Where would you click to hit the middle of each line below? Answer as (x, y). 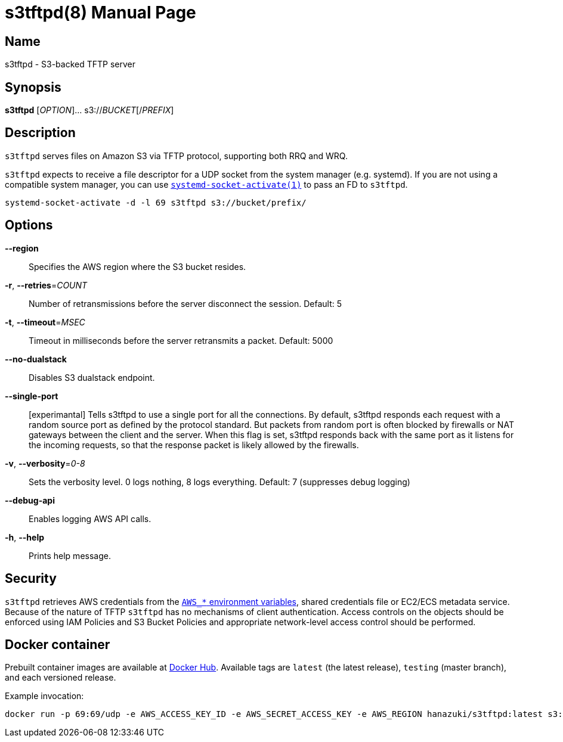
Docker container (58, 644)
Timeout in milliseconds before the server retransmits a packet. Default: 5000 (181, 340)
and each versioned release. (61, 678)
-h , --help (25, 537)
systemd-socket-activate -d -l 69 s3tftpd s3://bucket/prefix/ (156, 202)
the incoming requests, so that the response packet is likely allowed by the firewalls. (194, 445)
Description (40, 133)
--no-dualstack (36, 359)
